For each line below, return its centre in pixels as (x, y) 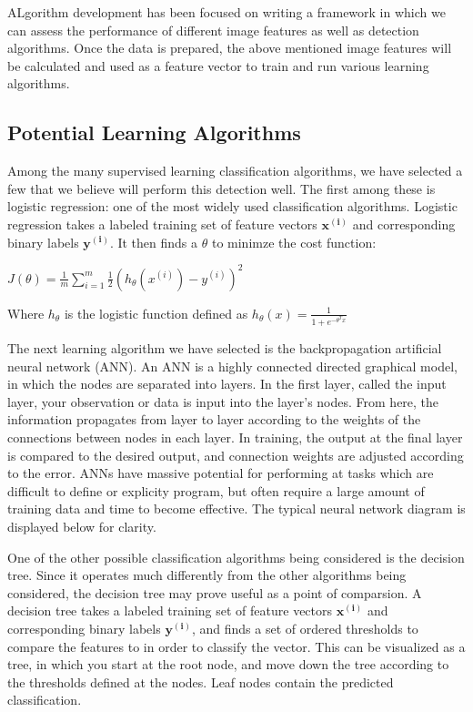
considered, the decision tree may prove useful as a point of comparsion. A (215, 592)
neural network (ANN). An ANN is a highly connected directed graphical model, (232, 366)
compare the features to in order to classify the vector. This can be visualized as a (236, 646)
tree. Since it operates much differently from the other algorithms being (207, 575)
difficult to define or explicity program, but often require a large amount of (216, 490)
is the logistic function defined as (156, 313)
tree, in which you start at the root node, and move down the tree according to (228, 664)
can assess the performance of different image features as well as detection (213, 30)
